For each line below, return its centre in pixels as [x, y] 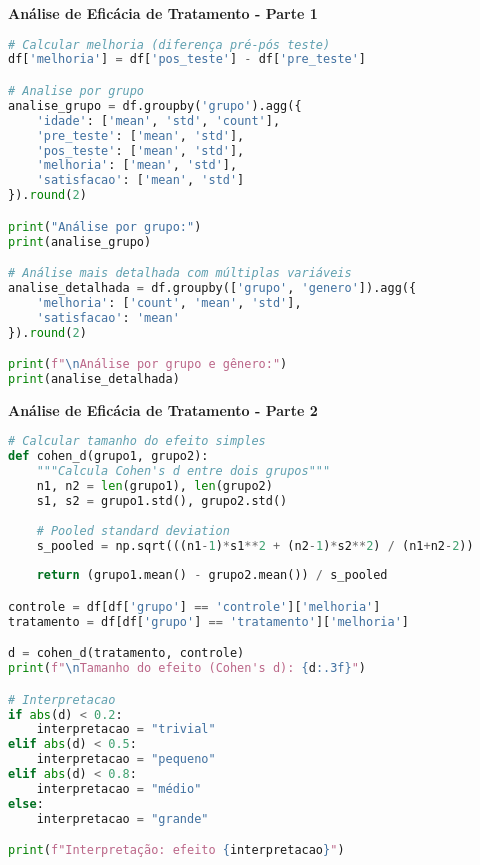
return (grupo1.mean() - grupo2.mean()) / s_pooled [212, 575]
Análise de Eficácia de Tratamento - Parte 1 [163, 13]
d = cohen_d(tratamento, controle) [126, 653]
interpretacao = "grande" [122, 818]
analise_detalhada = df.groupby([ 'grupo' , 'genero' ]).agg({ [212, 287]
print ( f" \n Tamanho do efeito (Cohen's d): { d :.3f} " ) [187, 668]
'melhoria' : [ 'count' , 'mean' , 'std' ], [169, 302]
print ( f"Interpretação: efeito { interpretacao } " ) [176, 850]
